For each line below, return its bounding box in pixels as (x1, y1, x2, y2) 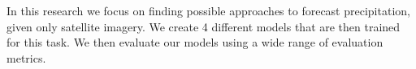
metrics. (6, 49, 46, 66)
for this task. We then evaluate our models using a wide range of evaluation (6, 34, 383, 51)
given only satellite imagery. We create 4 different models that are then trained (6, 18, 401, 34)
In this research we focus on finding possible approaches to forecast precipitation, (6, 2, 410, 18)
